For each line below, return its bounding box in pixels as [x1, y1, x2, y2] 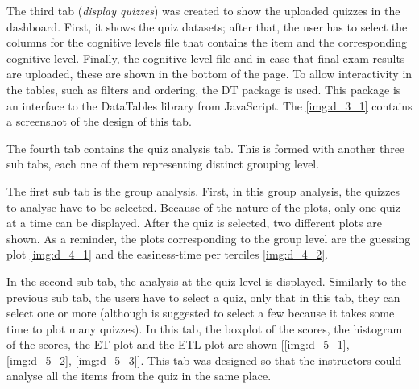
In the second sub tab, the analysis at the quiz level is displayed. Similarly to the [6, 272, 407, 289]
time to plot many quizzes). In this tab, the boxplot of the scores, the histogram [6, 320, 403, 337]
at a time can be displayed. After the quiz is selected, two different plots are [6, 214, 382, 231]
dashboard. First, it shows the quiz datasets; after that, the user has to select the [6, 18, 408, 35]
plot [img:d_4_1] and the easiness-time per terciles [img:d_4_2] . [6, 246, 329, 263]
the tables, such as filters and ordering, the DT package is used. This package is [6, 81, 401, 97]
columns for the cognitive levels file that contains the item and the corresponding [6, 34, 408, 51]
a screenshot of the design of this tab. [6, 113, 192, 130]
